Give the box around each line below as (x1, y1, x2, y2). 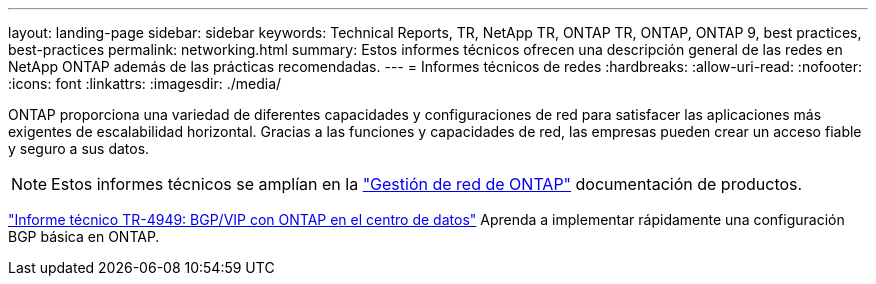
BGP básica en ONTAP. (8, 228, 160, 245)
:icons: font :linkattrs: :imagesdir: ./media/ (8, 75, 282, 92)
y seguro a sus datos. (8, 140, 150, 157)
